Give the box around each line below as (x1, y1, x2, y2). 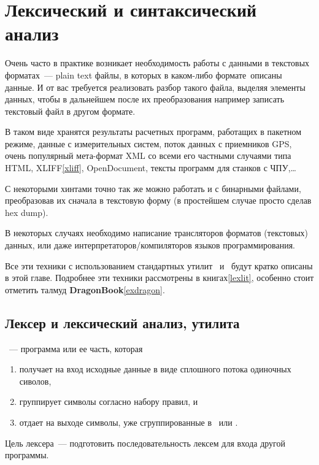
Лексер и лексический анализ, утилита (5, 313, 240, 332)
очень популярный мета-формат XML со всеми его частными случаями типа (5, 149, 291, 162)
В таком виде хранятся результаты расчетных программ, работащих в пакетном (5, 125, 302, 138)
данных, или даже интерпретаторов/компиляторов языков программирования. (5, 239, 295, 252)
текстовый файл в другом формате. (5, 104, 136, 117)
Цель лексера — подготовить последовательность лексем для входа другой (5, 436, 285, 449)
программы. (5, 448, 49, 461)
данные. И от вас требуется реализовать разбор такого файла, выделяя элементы (5, 80, 306, 93)
